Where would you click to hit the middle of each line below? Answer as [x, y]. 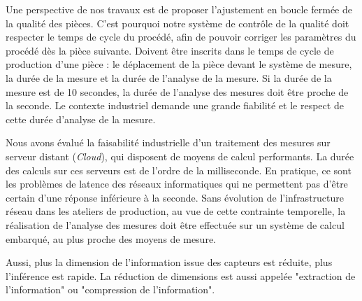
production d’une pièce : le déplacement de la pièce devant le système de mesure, [179, 64]
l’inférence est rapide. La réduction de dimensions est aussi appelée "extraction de [181, 275]
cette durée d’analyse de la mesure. [81, 119]
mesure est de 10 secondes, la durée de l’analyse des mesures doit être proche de [177, 91]
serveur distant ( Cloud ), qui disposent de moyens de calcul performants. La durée [180, 156]
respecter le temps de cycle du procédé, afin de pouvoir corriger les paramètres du [181, 37]
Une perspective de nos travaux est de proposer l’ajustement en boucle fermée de [179, 9]
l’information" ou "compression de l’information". [110, 289]
